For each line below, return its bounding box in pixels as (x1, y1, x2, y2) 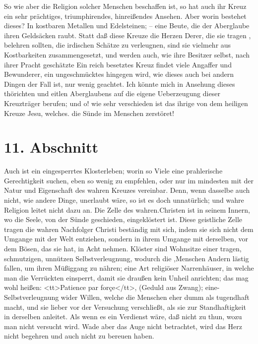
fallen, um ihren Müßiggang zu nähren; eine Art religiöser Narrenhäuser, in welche (4, 263, 254, 273)
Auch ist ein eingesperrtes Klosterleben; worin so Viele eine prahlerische (4, 166, 223, 176)
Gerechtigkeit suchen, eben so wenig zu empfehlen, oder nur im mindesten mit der (4, 175, 254, 185)
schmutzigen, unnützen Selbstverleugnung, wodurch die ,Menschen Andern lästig (4, 253, 249, 263)
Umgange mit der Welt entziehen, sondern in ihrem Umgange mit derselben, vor (4, 233, 248, 244)
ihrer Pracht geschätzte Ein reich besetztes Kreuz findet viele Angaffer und (4, 59, 232, 69)
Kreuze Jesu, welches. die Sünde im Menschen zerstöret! (4, 108, 174, 118)
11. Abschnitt (4, 137, 98, 157)
